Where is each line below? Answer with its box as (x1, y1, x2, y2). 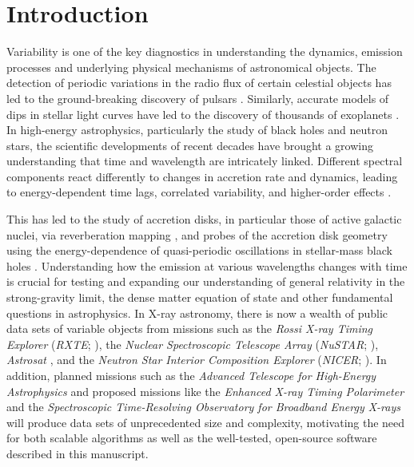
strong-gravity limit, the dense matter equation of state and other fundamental (6, 289, 393, 306)
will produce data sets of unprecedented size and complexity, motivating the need (6, 414, 405, 430)
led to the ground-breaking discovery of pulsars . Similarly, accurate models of (6, 89, 389, 106)
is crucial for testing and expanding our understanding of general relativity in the (6, 273, 405, 290)
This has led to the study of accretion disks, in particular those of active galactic (6, 211, 402, 228)
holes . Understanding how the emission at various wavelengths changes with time (6, 257, 408, 274)
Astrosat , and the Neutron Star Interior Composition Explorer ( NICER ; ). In (6, 351, 387, 368)
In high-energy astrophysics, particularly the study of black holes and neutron (6, 121, 388, 138)
